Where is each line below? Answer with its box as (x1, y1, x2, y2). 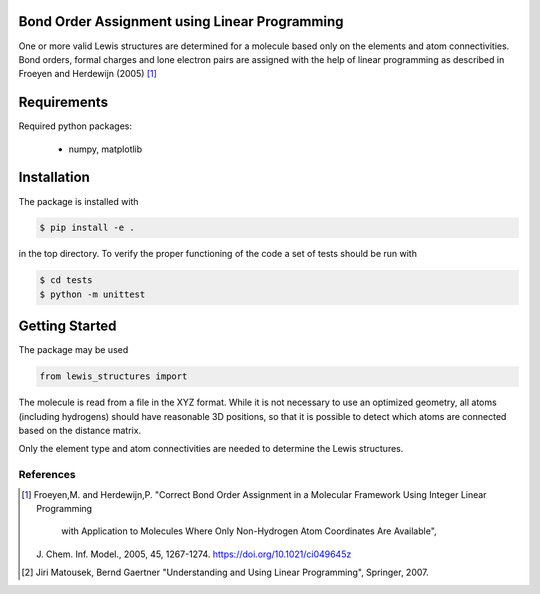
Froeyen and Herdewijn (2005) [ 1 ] (18, 68, 157, 80)
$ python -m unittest (39, 288, 146, 300)
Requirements (18, 94, 109, 111)
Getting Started (18, 318, 117, 335)
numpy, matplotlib (68, 143, 143, 155)
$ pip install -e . (39, 222, 135, 234)
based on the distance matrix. (18, 425, 142, 437)
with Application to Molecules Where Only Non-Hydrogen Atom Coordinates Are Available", (61, 525, 437, 537)
